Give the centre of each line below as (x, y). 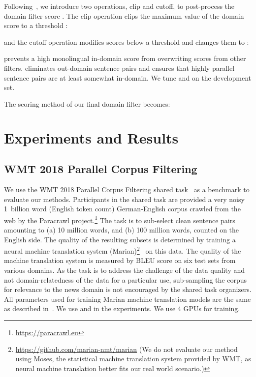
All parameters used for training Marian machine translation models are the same (128, 299)
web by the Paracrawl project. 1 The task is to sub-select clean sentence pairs (120, 219)
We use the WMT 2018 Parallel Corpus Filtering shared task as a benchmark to (127, 189)
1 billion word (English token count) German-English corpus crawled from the (122, 209)
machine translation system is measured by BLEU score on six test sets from (120, 260)
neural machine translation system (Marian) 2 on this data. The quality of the (123, 250)
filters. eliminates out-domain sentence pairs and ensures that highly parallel (119, 68)
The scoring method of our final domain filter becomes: (87, 103)
